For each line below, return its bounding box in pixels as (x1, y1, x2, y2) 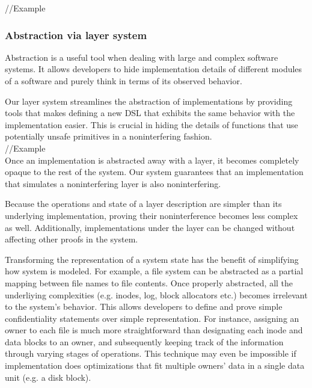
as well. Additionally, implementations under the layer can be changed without (5, 221, 295, 233)
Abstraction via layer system (5, 27, 147, 42)
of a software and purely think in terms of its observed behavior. (5, 75, 242, 87)
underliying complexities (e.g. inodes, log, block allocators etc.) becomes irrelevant (5, 288, 308, 301)
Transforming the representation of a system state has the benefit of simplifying (5, 253, 299, 265)
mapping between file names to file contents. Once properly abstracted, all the (5, 276, 293, 289)
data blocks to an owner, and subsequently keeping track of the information (5, 335, 284, 348)
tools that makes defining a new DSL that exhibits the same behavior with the (5, 106, 295, 119)
